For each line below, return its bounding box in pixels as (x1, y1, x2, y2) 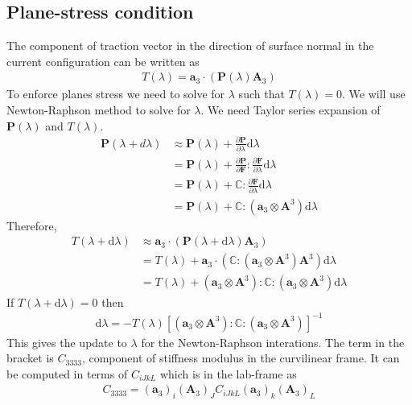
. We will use (342, 85, 406, 102)
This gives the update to (6, 333, 127, 350)
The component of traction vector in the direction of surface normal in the (6, 37, 374, 54)
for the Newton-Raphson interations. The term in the (141, 333, 405, 350)
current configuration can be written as (6, 52, 200, 69)
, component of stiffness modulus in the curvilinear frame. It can (81, 349, 400, 366)
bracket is (6, 349, 54, 366)
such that (238, 85, 285, 102)
